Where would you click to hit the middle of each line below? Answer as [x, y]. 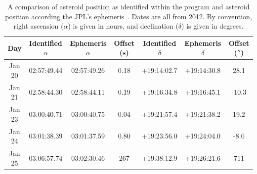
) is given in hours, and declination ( [123, 26]
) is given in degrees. [213, 26]
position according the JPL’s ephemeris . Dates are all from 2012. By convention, [128, 16]
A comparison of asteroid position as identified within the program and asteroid [128, 6]
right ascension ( [39, 26]
